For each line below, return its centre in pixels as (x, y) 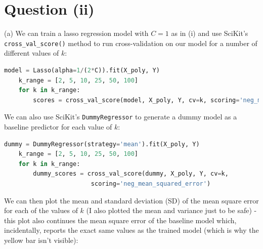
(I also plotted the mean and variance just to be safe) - (171, 210)
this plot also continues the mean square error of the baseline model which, (120, 220)
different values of (32, 53)
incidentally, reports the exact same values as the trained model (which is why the (131, 230)
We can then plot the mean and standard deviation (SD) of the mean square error (131, 200)
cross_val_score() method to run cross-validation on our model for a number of (131, 43)
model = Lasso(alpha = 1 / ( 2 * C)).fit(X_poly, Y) (82, 70)
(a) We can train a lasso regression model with (76, 33)
